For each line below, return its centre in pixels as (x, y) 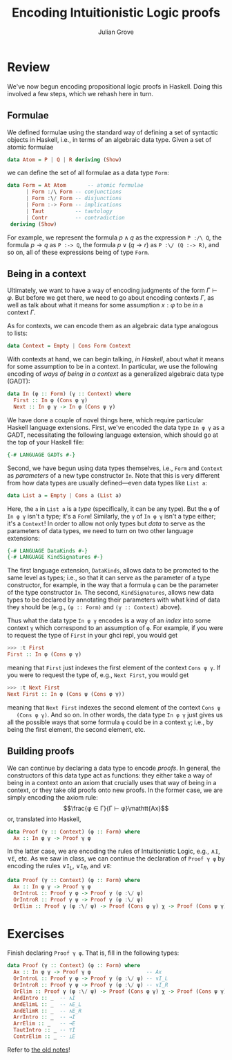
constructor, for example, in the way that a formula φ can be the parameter (113, 585)
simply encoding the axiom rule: (53, 797)
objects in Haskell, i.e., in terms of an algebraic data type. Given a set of (109, 139)
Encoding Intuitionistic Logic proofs (116, 13)
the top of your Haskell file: (46, 442)
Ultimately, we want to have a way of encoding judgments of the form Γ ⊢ (112, 290)
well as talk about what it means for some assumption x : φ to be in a (105, 305)
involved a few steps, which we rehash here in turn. (80, 93)
